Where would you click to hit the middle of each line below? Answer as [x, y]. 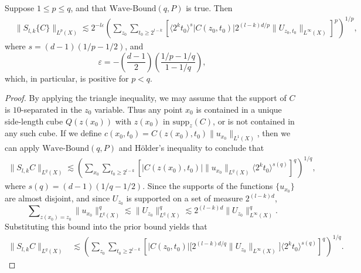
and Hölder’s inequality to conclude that [191, 148]
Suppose [20, 8]
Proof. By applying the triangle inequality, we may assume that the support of [146, 98]
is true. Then [209, 8]
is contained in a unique [239, 109]
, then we [274, 133]
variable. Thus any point [139, 109]
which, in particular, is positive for [67, 78]
